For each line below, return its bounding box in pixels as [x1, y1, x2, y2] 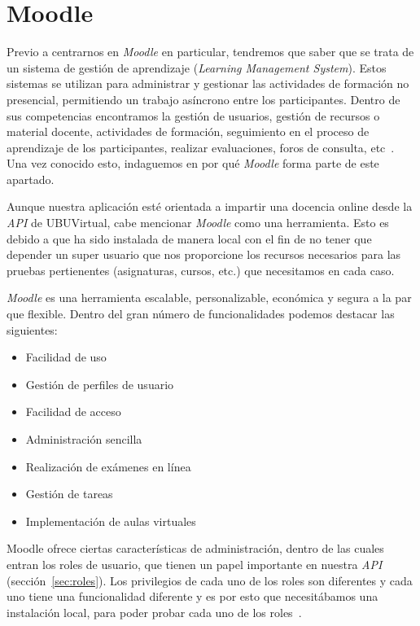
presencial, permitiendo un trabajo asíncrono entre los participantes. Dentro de [7, 90, 400, 107]
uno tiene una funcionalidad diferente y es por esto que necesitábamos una [7, 588, 378, 605]
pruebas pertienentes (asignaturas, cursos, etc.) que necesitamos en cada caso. [7, 261, 395, 278]
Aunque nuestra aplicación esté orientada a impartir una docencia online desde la [7, 198, 413, 215]
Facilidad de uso [25, 348, 107, 366]
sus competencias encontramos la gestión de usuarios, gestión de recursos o [7, 107, 380, 124]
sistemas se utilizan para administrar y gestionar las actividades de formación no [7, 75, 409, 92]
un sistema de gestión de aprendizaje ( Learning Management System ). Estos [7, 59, 387, 76]
